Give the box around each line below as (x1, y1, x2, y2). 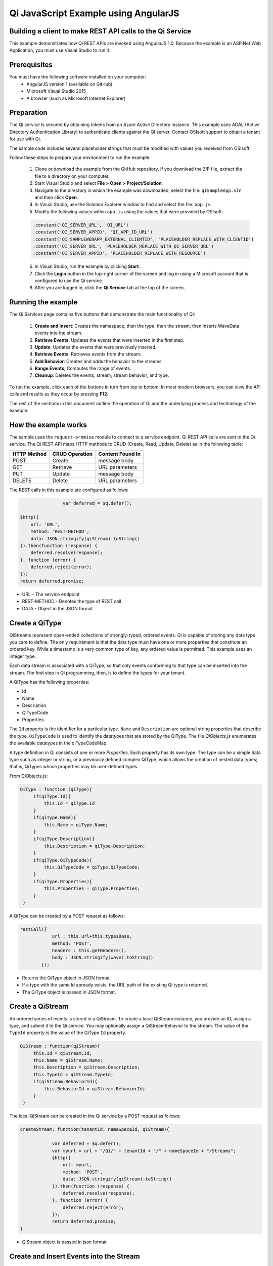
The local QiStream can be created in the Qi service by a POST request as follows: (9, 1113, 181, 1119)
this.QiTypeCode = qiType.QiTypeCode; (43, 864, 140, 870)
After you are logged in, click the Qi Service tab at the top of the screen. (34, 285, 186, 291)
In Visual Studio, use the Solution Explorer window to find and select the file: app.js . (34, 202, 212, 208)
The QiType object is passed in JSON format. (22, 989, 116, 995)
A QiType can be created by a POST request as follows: (9, 913, 125, 919)
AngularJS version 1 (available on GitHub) (26, 81, 113, 87)
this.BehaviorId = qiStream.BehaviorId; (43, 1086, 146, 1091)
